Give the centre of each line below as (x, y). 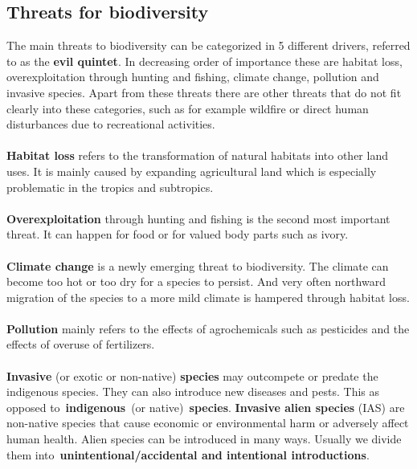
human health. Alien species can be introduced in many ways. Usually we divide (204, 439)
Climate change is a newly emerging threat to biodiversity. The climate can (198, 265)
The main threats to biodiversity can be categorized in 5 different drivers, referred (208, 45)
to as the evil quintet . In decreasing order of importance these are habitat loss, (204, 61)
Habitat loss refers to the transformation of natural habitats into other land (197, 155)
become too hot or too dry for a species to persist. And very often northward (196, 281)
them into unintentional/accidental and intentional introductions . (188, 454)
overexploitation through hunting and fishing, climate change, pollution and (193, 77)
